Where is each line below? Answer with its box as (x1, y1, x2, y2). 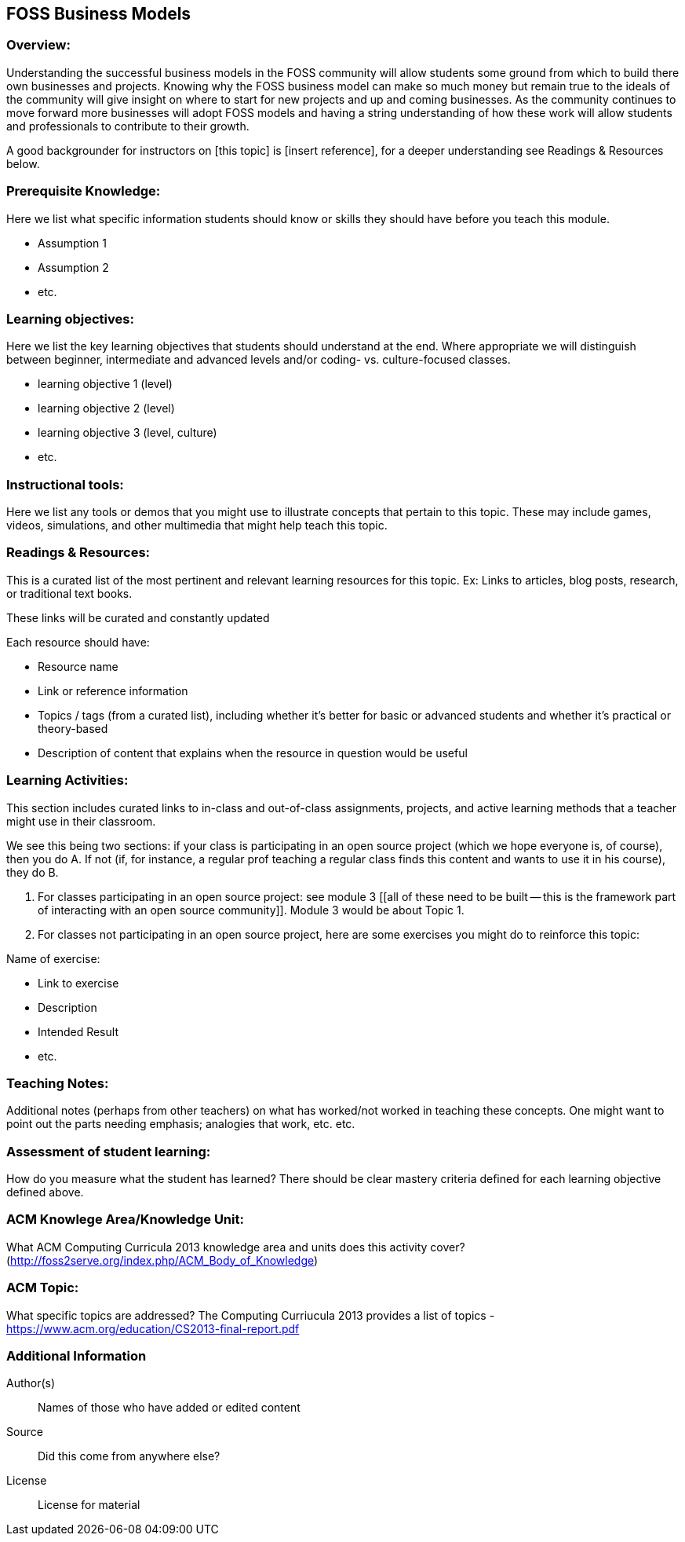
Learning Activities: (6, 772, 129, 789)
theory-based (38, 721, 108, 735)
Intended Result (38, 1024, 118, 1038)
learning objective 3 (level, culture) (38, 426, 217, 440)
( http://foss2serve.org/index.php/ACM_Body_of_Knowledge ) (6, 1253, 319, 1267)
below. (6, 156, 40, 170)
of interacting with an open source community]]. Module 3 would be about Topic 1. (38, 903, 465, 917)
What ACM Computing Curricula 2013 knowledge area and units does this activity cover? (6, 1240, 465, 1254)
